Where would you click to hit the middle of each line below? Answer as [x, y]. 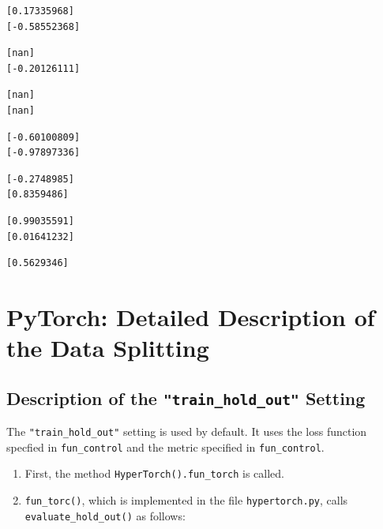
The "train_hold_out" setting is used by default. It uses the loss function [187, 431]
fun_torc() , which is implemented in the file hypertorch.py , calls [186, 500]
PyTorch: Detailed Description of [191, 316]
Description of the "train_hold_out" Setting [186, 398]
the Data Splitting [108, 348]
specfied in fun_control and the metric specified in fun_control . [165, 446]
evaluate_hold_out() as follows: [105, 515]
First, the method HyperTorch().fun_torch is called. [155, 473]
